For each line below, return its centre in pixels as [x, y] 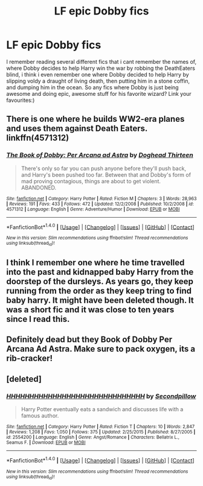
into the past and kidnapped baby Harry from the [100, 272]
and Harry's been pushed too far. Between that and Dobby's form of [106, 175]
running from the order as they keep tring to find [99, 291]
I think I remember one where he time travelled [95, 263]
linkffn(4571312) [38, 138]
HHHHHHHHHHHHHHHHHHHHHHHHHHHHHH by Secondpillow [101, 396]
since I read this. [38, 319]
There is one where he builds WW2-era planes [95, 119]
